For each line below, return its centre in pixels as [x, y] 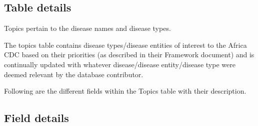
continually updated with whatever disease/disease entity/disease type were [120, 64]
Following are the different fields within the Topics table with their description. [125, 91]
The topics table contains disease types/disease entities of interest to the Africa [125, 45]
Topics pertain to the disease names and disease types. [87, 28]
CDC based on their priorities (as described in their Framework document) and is [129, 55]
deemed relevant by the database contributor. [74, 74]
